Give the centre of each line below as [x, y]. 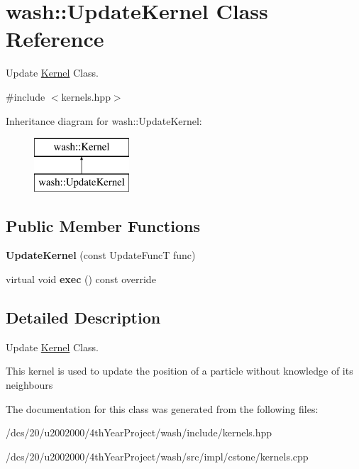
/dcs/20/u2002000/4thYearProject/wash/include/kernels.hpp [139, 432]
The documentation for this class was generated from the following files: [162, 408]
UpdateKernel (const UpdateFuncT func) [101, 255]
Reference [55, 39]
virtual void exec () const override [81, 279]
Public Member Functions [103, 225]
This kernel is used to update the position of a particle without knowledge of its [179, 371]
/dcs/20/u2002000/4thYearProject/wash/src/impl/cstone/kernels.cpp [157, 456]
